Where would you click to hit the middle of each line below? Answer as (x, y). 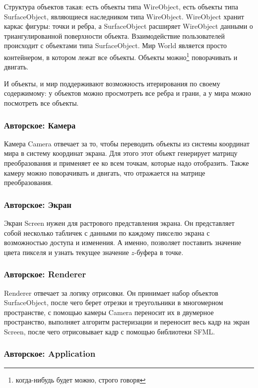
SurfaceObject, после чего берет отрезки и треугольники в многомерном (114, 302)
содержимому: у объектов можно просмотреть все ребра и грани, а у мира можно (128, 93)
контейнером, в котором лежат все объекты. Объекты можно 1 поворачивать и (121, 56)
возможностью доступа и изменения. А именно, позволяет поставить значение (123, 242)
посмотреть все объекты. (41, 103)
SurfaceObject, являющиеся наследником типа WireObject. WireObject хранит (124, 16)
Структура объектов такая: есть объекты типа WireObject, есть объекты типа (121, 6)
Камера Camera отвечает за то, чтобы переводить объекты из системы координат (127, 143)
